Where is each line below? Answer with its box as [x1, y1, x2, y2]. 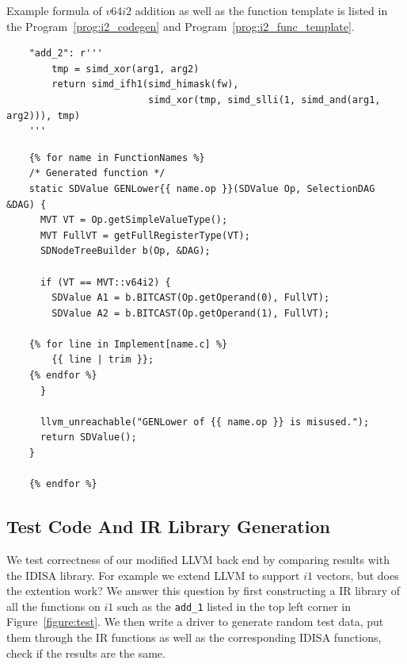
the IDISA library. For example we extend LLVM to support [6, 566, 300, 583]
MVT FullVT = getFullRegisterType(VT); [40, 229, 250, 241]
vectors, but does [316, 566, 399, 583]
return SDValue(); [40, 432, 137, 443]
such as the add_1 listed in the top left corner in [116, 597, 351, 614]
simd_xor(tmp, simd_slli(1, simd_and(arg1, [147, 94, 381, 106]
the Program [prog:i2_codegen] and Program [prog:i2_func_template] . [6, 17, 355, 34]
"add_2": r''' [29, 48, 103, 59]
